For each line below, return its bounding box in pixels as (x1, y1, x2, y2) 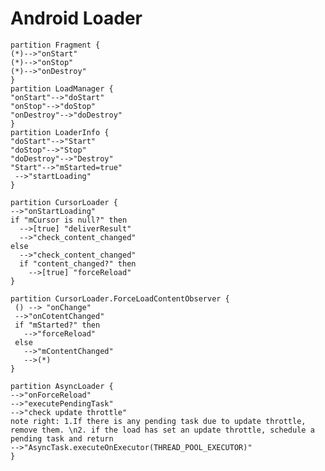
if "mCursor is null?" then (10, 215, 128, 225)
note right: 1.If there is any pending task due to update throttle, (10, 416, 307, 426)
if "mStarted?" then (14, 320, 101, 330)
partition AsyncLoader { (10, 381, 114, 391)
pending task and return (10, 433, 114, 444)
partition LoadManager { (10, 83, 114, 94)
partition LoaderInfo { (10, 127, 110, 137)
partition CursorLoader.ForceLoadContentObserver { (10, 293, 230, 304)
